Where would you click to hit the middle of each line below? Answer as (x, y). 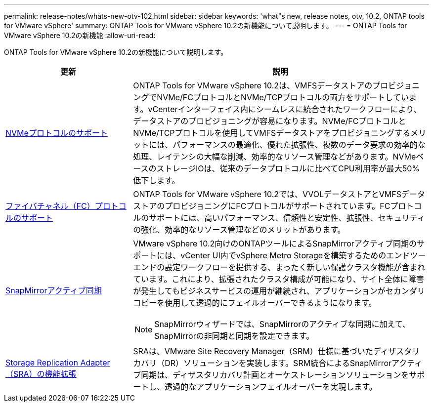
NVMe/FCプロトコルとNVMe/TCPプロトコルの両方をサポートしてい (283, 97)
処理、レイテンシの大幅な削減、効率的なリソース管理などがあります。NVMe (275, 157)
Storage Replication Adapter (58, 363)
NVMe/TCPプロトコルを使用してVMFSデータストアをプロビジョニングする (272, 133)
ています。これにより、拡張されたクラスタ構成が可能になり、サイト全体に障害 (279, 279)
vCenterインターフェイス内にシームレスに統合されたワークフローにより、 (285, 109)
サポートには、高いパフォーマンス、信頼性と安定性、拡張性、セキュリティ (287, 218)
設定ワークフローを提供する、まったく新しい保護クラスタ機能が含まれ (295, 267)
